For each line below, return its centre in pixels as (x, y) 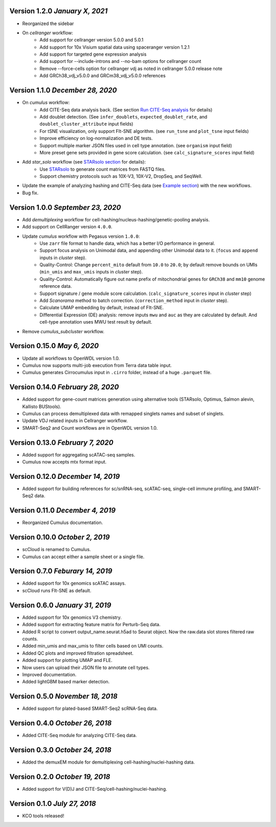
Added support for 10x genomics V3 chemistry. (72, 617)
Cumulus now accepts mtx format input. (64, 462)
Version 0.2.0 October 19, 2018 (60, 777)
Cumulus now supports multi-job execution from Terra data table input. (97, 365)
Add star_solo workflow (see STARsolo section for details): (84, 162)
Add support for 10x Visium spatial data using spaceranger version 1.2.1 (115, 47)
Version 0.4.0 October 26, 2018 (61, 723)
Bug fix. (30, 193)
